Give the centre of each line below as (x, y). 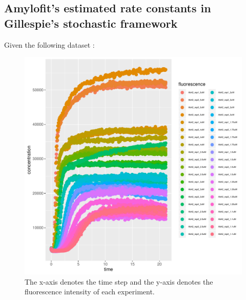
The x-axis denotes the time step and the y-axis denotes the (119, 281)
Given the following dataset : (49, 44)
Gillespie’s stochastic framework (91, 23)
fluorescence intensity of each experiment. (90, 292)
